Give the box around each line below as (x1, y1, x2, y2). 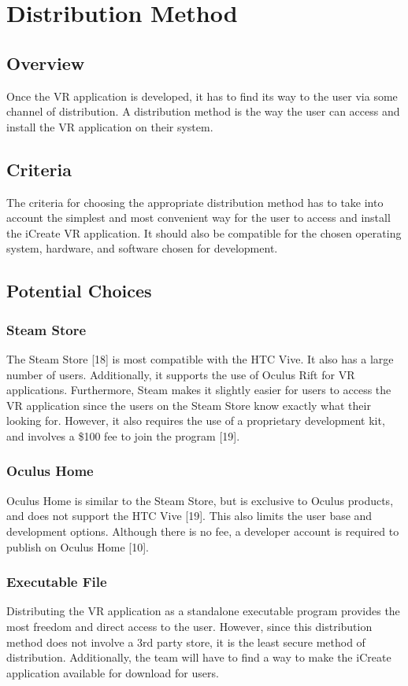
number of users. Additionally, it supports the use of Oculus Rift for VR (6, 366, 355, 382)
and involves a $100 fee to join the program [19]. (6, 427, 240, 444)
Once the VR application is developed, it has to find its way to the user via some (6, 87, 398, 104)
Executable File (6, 572, 107, 592)
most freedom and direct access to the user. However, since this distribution (6, 618, 373, 634)
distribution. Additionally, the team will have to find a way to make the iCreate (6, 649, 391, 666)
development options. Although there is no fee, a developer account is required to (6, 522, 399, 539)
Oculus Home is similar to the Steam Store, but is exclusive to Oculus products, (6, 492, 394, 508)
